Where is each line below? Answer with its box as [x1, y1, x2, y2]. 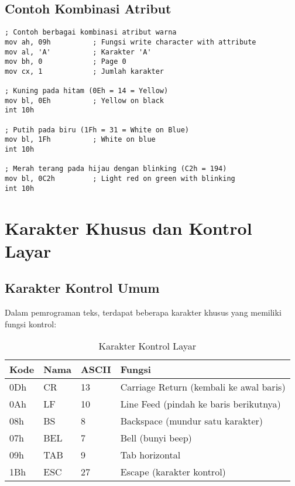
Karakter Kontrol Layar [98, 339, 197, 353]
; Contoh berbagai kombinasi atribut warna [5, 28, 177, 37]
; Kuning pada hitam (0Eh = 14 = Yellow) [5, 87, 169, 95]
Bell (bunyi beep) [120, 431, 192, 445]
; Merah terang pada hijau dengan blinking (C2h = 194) [5, 165, 227, 173]
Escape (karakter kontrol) [120, 465, 226, 479]
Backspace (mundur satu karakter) [120, 414, 263, 428]
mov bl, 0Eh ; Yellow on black [5, 96, 164, 105]
